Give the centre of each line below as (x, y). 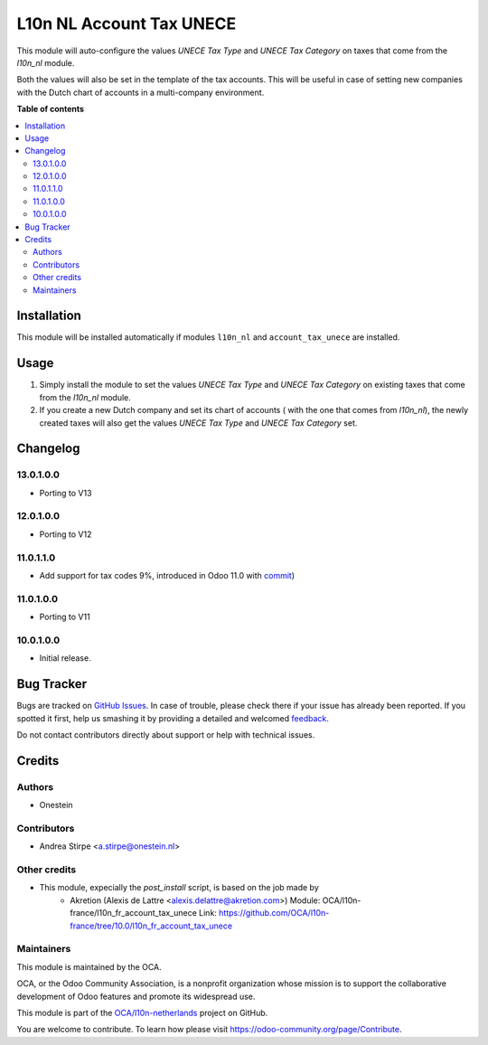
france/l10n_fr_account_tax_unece (134, 913)
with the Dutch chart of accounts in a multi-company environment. (141, 92)
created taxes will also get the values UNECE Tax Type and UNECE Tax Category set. (198, 423)
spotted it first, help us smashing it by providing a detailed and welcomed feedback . (173, 718)
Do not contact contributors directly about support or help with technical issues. (166, 734)
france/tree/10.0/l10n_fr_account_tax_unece (151, 926)
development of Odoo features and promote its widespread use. (136, 996)
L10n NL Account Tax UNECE (127, 24)
